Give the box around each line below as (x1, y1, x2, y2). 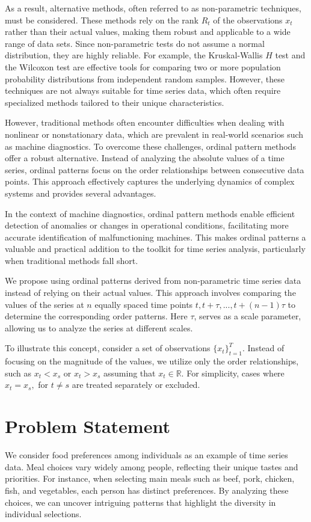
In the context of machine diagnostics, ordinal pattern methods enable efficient (5, 207, 295, 220)
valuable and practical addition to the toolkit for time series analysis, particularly (5, 242, 306, 255)
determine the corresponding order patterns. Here (5, 310, 188, 322)
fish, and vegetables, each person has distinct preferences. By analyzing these (5, 484, 289, 496)
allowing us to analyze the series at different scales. (5, 321, 193, 334)
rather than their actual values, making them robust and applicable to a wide (5, 25, 291, 38)
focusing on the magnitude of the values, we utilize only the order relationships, (5, 355, 299, 367)
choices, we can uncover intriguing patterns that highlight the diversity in (5, 496, 276, 508)
